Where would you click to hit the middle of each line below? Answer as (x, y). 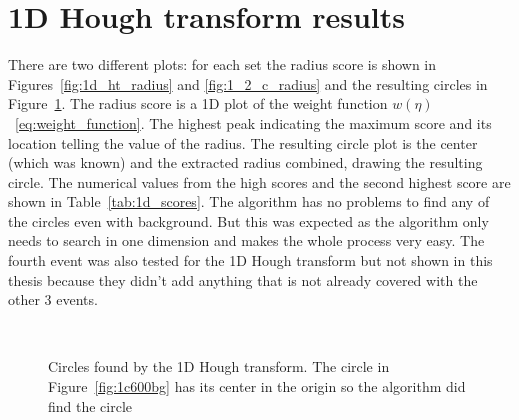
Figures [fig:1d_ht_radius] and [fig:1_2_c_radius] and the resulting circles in (248, 83)
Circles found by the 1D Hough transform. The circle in (219, 366)
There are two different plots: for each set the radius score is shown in (222, 64)
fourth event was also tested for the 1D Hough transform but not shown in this (250, 260)
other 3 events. (53, 299)
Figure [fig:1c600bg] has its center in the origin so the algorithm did (257, 386)
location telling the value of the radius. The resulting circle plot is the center (243, 142)
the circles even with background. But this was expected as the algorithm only (248, 220)
